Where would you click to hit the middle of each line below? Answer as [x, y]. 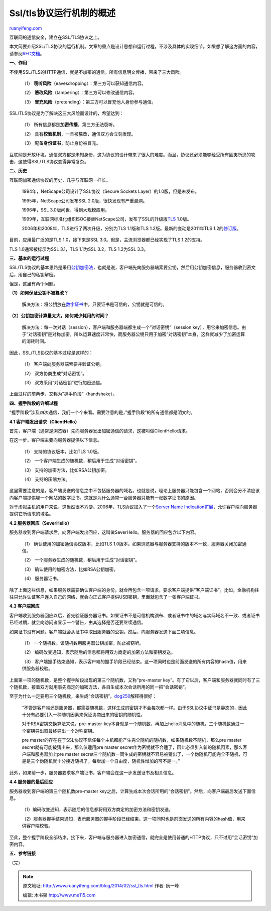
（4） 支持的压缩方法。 [46, 479]
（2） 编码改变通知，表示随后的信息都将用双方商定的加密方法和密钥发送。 [99, 652]
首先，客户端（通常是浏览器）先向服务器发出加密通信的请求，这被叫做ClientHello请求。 [100, 431]
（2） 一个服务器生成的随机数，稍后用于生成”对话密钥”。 [81, 560]
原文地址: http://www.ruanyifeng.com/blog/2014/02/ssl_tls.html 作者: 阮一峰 [101, 886]
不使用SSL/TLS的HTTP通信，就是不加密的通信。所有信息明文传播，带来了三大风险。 [97, 72]
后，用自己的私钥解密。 [33, 274]
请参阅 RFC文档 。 [27, 53]
